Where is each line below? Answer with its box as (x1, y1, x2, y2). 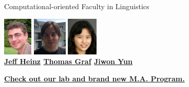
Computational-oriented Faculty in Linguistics (4, 1, 149, 11)
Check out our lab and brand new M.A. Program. (4, 73, 185, 83)
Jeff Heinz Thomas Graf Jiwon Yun (4, 56, 133, 67)
